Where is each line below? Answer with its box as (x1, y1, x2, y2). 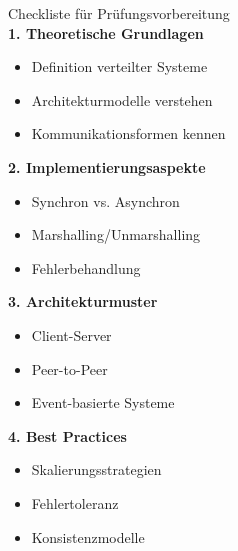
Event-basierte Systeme (31, 392, 175, 413)
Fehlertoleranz (31, 492, 119, 513)
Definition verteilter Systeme (31, 56, 208, 77)
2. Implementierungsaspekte (8, 156, 206, 177)
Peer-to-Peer (31, 358, 108, 379)
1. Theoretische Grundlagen (8, 22, 204, 43)
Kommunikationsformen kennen (31, 123, 226, 144)
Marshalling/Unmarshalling (31, 224, 201, 245)
